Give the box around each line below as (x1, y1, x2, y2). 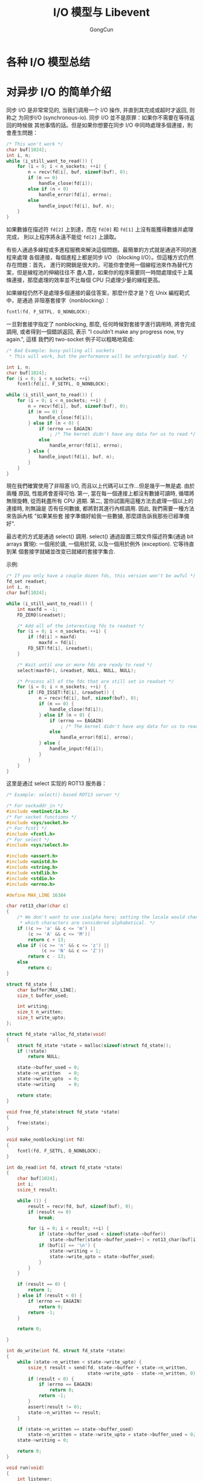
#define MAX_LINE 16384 (6, 892, 66, 898)
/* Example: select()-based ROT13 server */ (6, 792, 120, 798)
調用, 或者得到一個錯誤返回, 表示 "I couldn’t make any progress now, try (6, 328, 184, 335)
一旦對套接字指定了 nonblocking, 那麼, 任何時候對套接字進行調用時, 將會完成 (6, 321, 196, 327)
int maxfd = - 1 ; (17, 606, 59, 612)
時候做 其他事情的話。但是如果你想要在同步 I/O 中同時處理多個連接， (16, 121, 188, 129)
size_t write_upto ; (17, 1015, 66, 1021)
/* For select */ (6, 836, 50, 843)
